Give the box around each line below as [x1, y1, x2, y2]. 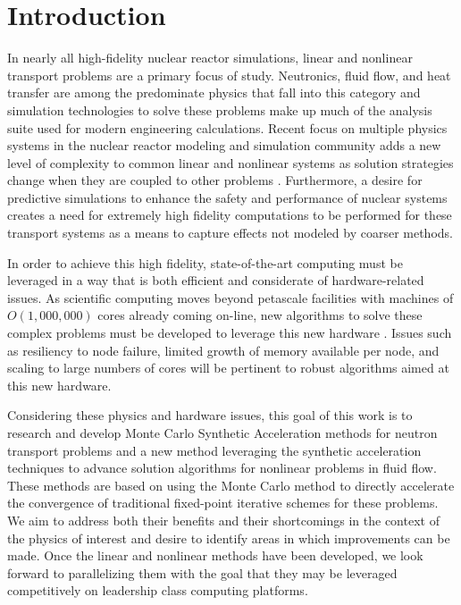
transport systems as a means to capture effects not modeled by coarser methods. [7, 223, 453, 242]
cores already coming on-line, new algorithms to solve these [97, 306, 423, 324]
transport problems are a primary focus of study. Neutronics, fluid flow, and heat [7, 65, 451, 84]
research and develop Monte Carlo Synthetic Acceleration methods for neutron [7, 424, 438, 441]
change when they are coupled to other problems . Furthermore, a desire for [7, 171, 423, 189]
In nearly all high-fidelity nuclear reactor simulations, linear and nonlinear [7, 48, 413, 67]
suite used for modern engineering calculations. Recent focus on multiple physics [7, 118, 448, 137]
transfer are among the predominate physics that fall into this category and [7, 83, 421, 102]
